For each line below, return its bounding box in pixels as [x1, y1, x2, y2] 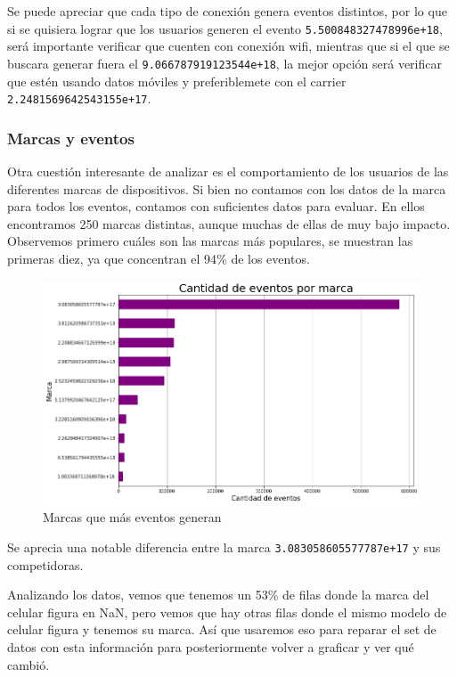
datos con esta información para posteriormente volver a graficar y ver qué [7, 638, 414, 657]
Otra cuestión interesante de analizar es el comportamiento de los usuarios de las [7, 161, 449, 180]
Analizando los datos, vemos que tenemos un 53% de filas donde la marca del [7, 585, 429, 604]
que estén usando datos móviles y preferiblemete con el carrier [7, 71, 347, 90]
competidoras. [7, 555, 84, 574]
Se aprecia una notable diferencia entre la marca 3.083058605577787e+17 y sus [7, 538, 441, 557]
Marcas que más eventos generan [43, 508, 222, 526]
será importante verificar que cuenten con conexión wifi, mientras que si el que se [7, 37, 450, 55]
